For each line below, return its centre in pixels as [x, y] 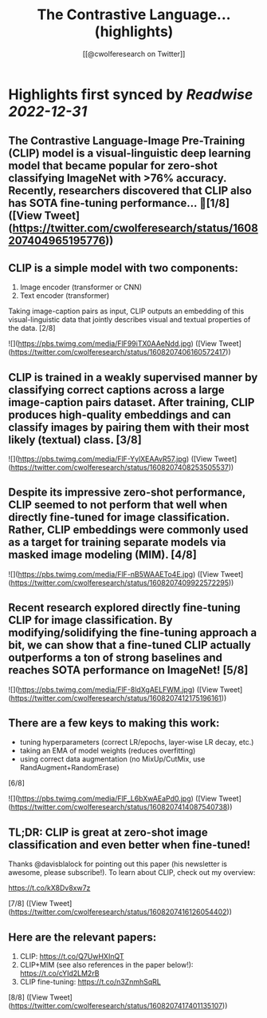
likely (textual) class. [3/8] [75, 440]
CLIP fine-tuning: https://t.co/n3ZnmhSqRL [90, 982]
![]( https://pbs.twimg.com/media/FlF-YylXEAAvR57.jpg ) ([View [110, 459]
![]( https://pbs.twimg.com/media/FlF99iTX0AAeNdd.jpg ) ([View [113, 344]
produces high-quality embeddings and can [120, 414]
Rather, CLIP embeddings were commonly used [128, 530]
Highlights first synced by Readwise [131, 94]
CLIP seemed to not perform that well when [118, 505]
